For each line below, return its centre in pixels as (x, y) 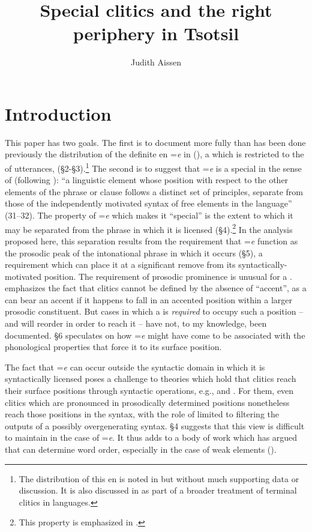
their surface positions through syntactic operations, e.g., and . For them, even (149, 391)
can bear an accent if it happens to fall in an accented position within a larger (149, 299)
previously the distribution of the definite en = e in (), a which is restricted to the (154, 154)
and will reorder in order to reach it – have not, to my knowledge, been (136, 323)
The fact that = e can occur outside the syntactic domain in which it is (135, 367)
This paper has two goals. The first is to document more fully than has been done (155, 142)
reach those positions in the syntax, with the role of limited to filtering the (142, 414)
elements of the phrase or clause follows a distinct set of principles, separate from (154, 191)
